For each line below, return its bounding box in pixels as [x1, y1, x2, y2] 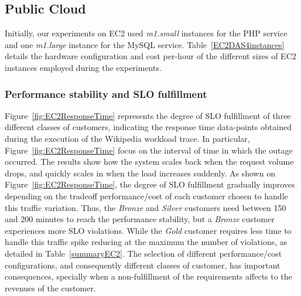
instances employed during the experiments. [5, 61, 162, 73]
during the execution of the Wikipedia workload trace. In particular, [5, 132, 250, 144]
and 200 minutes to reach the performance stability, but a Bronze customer [5, 213, 275, 225]
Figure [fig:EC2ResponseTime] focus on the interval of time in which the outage [5, 144, 293, 156]
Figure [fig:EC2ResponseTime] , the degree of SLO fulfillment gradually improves [5, 178, 295, 190]
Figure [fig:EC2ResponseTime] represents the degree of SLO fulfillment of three [5, 109, 291, 121]
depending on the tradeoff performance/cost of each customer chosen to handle [5, 189, 288, 202]
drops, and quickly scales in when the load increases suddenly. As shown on [5, 166, 275, 179]
